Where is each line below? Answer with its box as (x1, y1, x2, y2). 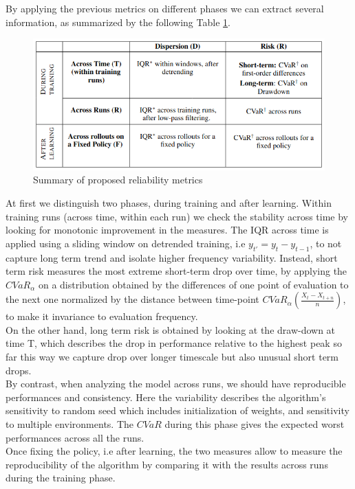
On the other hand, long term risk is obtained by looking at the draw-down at (6, 322, 336, 337)
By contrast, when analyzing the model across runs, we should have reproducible (6, 376, 346, 391)
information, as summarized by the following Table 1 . (6, 14, 230, 29)
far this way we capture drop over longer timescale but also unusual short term (6, 350, 339, 364)
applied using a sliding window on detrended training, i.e (6, 236, 246, 250)
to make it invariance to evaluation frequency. (6, 309, 198, 323)
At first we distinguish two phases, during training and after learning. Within (6, 195, 332, 209)
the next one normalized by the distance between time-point (6, 292, 259, 306)
